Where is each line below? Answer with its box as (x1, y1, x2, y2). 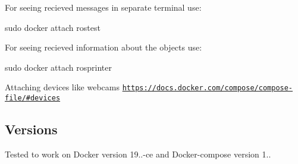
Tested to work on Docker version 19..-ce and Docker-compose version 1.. (5, 147, 271, 160)
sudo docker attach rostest (5, 21, 101, 33)
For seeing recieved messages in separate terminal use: (5, 1, 202, 13)
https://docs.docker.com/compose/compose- (122, 84, 293, 93)
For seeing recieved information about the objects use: (5, 41, 202, 53)
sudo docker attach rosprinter (5, 61, 112, 73)
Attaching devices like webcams (5, 81, 120, 93)
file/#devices (5, 94, 61, 103)
